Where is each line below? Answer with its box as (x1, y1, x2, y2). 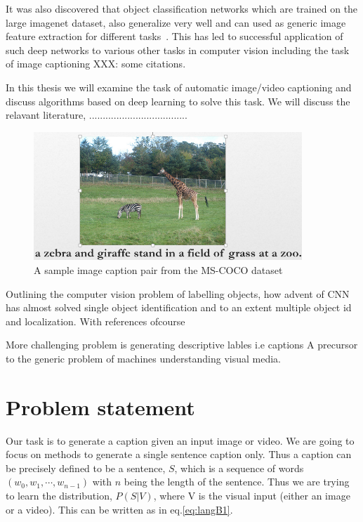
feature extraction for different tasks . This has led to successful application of (6, 29, 343, 44)
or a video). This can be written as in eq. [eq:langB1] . (6, 502, 233, 516)
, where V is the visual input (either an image (153, 488, 350, 503)
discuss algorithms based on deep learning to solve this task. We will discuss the (6, 93, 350, 108)
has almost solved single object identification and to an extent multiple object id (6, 300, 352, 315)
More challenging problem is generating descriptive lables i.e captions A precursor (6, 337, 358, 352)
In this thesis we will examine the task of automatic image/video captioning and (6, 79, 352, 94)
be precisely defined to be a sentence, (6, 460, 166, 475)
